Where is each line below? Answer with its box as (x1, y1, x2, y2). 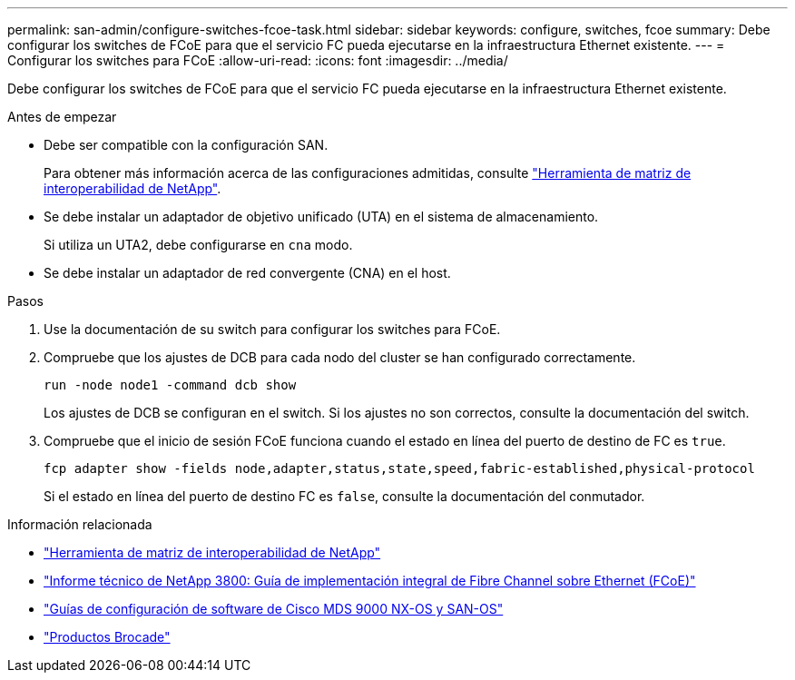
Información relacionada (7, 517, 152, 532)
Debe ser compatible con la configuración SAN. (44, 137, 329, 153)
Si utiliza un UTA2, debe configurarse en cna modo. (44, 237, 353, 252)
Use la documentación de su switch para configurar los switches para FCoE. (44, 321, 501, 337)
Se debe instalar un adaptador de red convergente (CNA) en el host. (44, 265, 451, 281)
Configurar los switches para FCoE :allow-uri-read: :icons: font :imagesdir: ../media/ (7, 53, 508, 68)
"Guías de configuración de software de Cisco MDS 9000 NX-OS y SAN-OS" (44, 601, 504, 616)
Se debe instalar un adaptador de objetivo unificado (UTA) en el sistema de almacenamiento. (44, 209, 599, 224)
